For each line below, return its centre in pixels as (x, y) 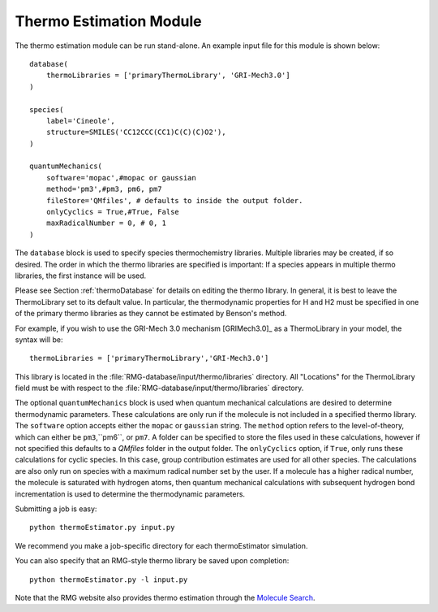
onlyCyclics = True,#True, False (113, 212)
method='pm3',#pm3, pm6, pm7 (104, 189)
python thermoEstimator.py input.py (102, 527)
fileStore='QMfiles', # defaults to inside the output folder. (174, 200)
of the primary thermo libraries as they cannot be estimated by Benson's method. (151, 314)
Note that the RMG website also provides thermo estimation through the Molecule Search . (165, 597)
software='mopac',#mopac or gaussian (121, 178)
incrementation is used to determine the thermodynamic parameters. (130, 494)
